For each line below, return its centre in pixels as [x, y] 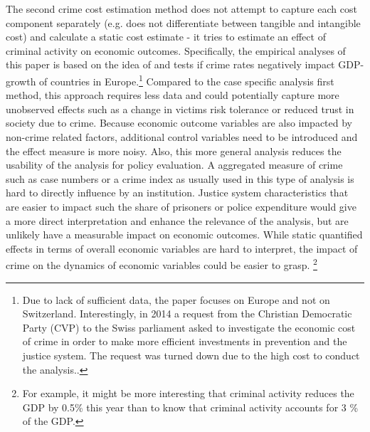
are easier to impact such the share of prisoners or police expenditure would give [181, 206]
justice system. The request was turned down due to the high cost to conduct [191, 355]
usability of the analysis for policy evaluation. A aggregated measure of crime [174, 165]
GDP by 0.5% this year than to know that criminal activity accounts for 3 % [190, 407]
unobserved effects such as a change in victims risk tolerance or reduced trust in [180, 109]
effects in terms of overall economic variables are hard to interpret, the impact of [182, 248]
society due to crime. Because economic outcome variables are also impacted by [179, 123]
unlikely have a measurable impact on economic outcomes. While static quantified [184, 235]
